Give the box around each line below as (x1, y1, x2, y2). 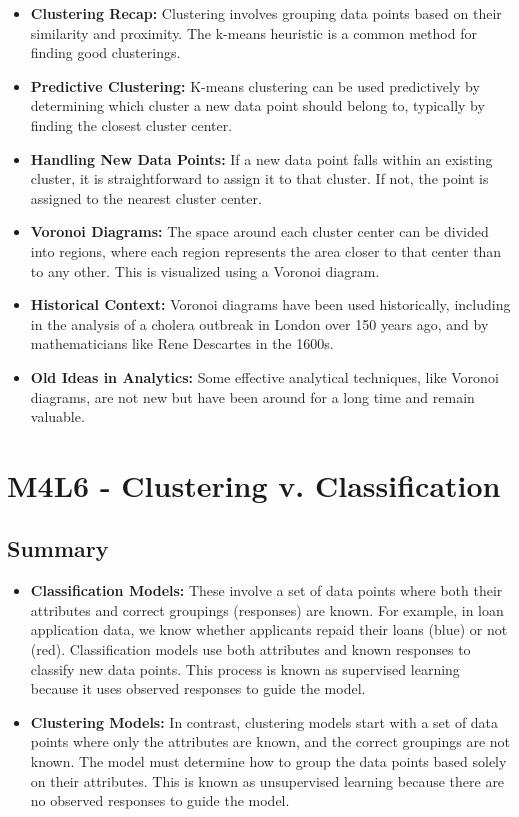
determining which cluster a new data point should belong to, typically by (30, 95, 485, 116)
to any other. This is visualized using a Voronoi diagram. (30, 260, 380, 281)
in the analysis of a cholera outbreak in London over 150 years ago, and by (30, 313, 489, 334)
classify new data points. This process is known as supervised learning (30, 658, 460, 679)
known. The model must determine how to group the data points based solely (30, 751, 507, 772)
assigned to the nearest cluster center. (30, 187, 262, 208)
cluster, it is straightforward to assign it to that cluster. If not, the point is (30, 168, 489, 189)
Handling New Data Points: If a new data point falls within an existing (30, 148, 493, 169)
